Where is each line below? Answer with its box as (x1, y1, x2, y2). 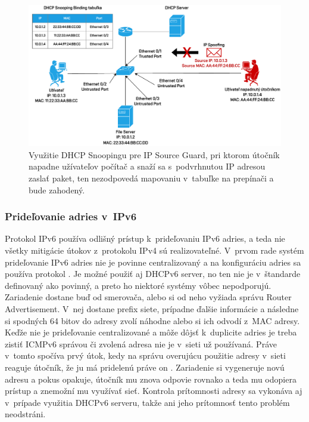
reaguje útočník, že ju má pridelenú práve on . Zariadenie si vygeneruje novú (5, 361, 285, 373)
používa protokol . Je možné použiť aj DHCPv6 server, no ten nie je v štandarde (5, 267, 301, 280)
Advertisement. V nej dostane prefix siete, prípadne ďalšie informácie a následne (5, 303, 299, 315)
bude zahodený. (29, 183, 85, 196)
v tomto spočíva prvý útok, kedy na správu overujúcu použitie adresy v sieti (5, 349, 286, 362)
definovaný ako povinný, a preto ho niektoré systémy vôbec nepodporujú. (5, 279, 271, 291)
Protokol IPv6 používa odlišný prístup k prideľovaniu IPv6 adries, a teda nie (5, 232, 285, 245)
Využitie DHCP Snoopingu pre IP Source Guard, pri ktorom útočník (29, 148, 280, 161)
